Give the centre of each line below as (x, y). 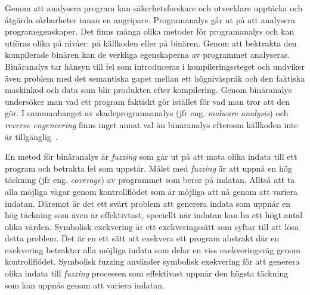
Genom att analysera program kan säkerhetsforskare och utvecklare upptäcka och (154, 8)
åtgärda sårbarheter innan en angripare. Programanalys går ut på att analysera (150, 19)
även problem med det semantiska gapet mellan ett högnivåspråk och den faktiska (155, 78)
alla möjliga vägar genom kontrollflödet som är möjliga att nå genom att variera (151, 191)
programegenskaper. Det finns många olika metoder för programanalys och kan (150, 31)
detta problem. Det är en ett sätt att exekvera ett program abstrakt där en (142, 238)
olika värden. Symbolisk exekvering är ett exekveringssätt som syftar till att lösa (152, 226)
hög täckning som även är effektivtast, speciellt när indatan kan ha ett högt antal (154, 215)
